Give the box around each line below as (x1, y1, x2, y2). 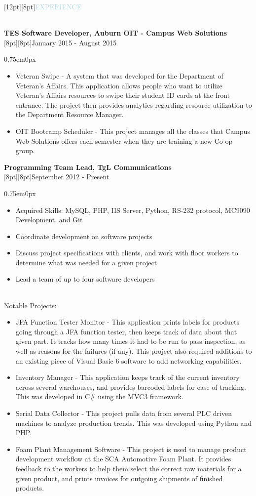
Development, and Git (15, 214, 83, 225)
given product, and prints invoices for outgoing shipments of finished (15, 473, 223, 483)
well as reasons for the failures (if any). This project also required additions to (15, 346, 252, 356)
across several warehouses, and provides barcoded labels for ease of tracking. (15, 381, 246, 392)
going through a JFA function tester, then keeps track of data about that (15, 326, 237, 336)
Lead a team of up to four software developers (15, 274, 155, 284)
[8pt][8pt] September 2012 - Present (4, 171, 110, 182)
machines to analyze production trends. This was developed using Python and (15, 417, 252, 428)
